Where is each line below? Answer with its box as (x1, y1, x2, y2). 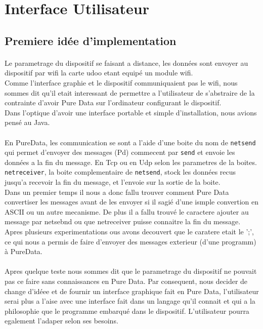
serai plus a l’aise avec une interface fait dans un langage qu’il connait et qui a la (5, 296, 255, 306)
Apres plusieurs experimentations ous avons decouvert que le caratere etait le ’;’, (5, 226, 254, 237)
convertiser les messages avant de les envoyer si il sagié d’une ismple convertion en (5, 196, 259, 207)
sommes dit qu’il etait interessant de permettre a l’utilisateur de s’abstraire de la (5, 87, 255, 98)
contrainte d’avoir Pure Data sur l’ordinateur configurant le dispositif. (5, 97, 222, 108)
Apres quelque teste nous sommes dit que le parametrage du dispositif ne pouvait (5, 266, 257, 276)
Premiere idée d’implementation (5, 32, 177, 48)
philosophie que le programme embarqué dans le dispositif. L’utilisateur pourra (5, 305, 249, 316)
